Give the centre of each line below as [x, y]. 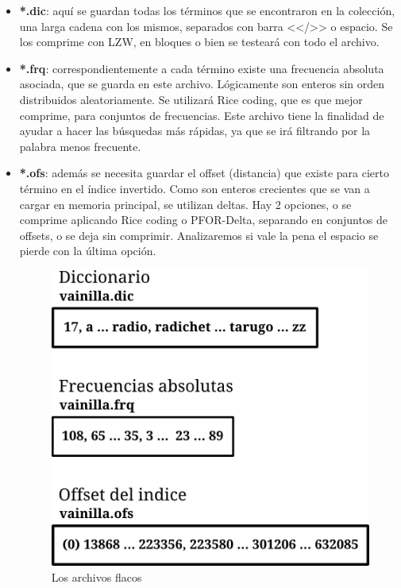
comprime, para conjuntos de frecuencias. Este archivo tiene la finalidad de [202, 115]
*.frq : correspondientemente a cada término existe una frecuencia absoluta [202, 68]
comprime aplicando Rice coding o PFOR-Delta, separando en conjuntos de [203, 220]
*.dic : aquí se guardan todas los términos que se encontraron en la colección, [207, 10]
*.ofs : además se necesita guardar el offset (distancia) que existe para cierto [204, 173]
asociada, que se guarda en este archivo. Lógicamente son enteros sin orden [202, 84]
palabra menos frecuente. [80, 146]
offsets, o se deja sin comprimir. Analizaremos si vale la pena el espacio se [199, 235]
